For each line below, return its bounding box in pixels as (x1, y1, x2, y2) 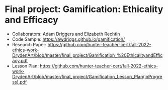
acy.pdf (12, 57, 28, 63)
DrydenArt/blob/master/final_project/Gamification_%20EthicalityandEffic (12, 52, 163, 58)
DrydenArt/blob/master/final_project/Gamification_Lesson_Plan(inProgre (12, 73, 162, 79)
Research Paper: (12, 41, 47, 47)
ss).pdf (12, 79, 27, 85)
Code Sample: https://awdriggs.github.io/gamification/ (12, 36, 125, 42)
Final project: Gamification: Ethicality (5, 4, 163, 15)
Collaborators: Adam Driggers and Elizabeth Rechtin (12, 31, 120, 37)
